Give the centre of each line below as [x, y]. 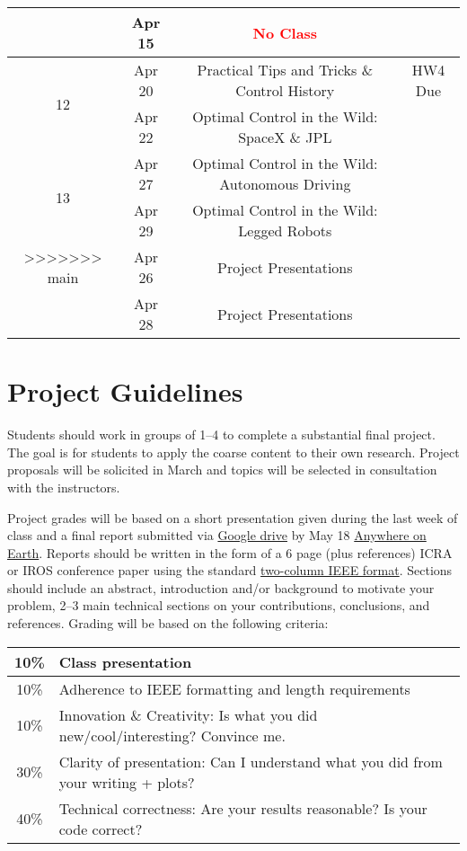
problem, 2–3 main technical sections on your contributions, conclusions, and [219, 605]
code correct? [101, 829]
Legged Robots [285, 230]
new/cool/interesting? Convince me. [172, 735]
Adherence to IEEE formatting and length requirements [234, 688]
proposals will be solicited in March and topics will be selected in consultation [222, 470]
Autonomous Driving [285, 184]
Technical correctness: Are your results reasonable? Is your [243, 808]
